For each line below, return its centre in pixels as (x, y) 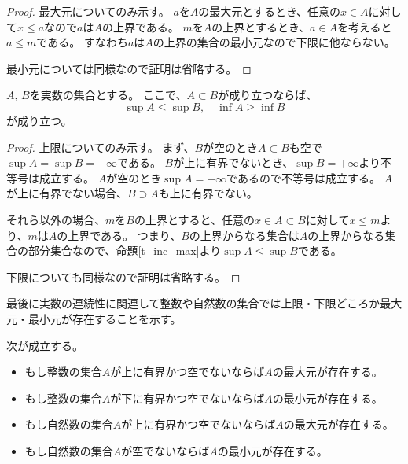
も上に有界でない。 (208, 193)
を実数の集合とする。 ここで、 (108, 95)
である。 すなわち (82, 42)
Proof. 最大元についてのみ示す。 (88, 11)
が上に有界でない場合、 (67, 193)
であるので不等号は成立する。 (303, 177)
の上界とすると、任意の (194, 219)
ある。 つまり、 (141, 235)
